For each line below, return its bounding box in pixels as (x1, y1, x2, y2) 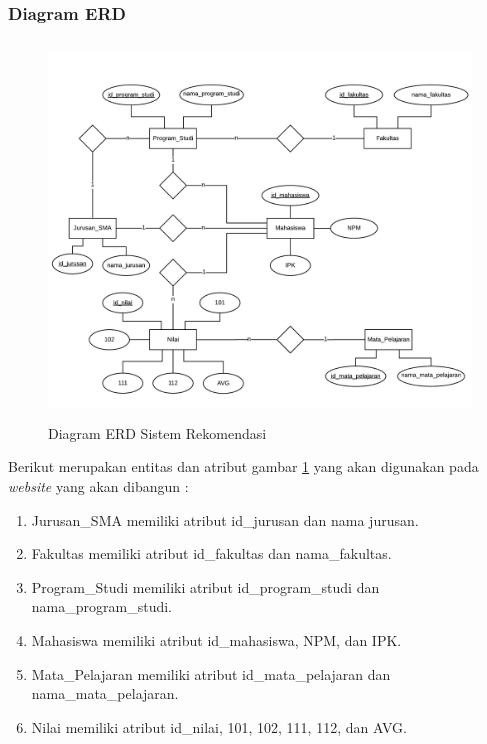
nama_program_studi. (31, 596, 172, 617)
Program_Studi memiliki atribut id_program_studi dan (31, 576, 380, 597)
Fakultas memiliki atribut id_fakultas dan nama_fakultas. (31, 543, 392, 564)
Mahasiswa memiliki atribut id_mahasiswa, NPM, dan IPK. (31, 629, 402, 650)
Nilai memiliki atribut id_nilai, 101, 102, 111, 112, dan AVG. (31, 716, 407, 737)
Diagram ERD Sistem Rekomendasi (48, 422, 267, 443)
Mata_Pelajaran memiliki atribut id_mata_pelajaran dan (31, 663, 391, 684)
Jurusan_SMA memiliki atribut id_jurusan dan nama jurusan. (31, 509, 419, 530)
